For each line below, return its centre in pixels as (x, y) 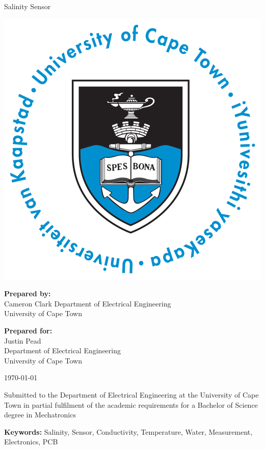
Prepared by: (28, 293)
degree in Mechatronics (40, 415)
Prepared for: (28, 330)
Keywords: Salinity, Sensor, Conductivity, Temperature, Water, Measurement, (128, 431)
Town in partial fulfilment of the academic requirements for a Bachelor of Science (131, 404)
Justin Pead (23, 340)
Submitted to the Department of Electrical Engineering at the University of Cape (131, 394)
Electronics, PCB (31, 442)
